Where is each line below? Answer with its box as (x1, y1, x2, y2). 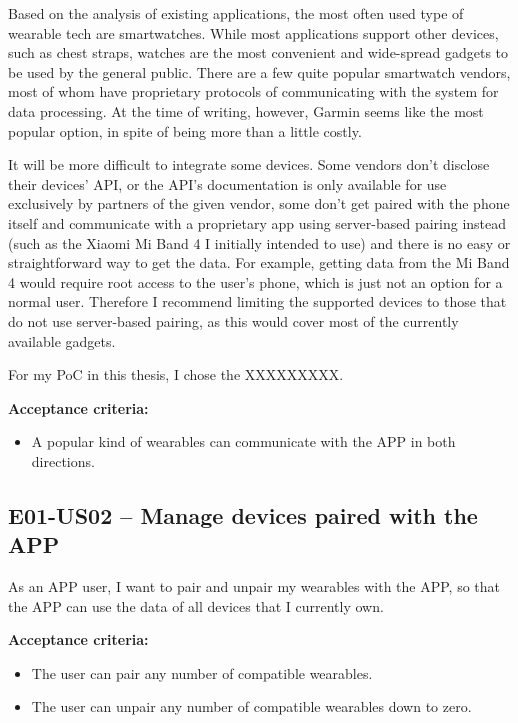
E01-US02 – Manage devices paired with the (8, 499, 478, 530)
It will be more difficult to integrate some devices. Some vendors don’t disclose (8, 154, 490, 175)
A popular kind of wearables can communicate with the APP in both (31, 431, 456, 452)
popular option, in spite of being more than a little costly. (8, 120, 362, 141)
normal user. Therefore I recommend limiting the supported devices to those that (8, 291, 507, 312)
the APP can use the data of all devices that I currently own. (8, 595, 384, 616)
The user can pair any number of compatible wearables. (31, 662, 373, 683)
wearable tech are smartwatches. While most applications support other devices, (8, 22, 499, 43)
